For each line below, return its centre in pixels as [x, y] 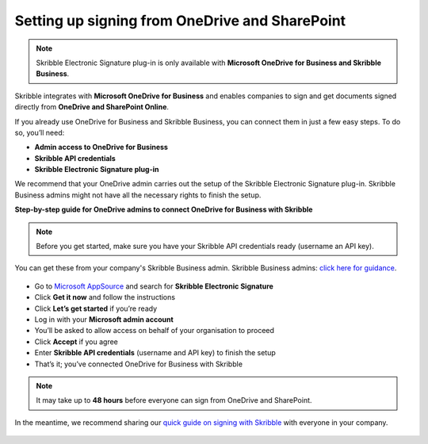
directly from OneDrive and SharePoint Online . [92, 107]
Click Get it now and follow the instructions [105, 297]
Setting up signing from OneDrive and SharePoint [180, 21]
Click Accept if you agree [76, 342]
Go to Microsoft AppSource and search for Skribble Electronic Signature [154, 286]
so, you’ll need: [40, 132]
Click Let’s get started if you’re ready [96, 308]
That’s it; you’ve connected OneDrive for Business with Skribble [139, 364]
